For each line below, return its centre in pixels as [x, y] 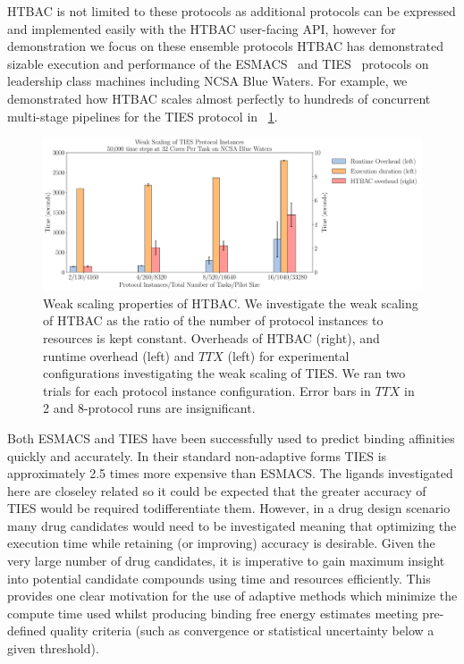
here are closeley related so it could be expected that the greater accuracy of [217, 490]
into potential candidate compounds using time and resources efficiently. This [219, 578]
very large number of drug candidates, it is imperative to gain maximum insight [226, 561]
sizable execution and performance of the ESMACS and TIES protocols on [218, 63]
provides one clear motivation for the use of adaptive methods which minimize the [232, 596]
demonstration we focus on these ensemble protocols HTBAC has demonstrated [226, 46]
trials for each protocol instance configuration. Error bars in [207, 390]
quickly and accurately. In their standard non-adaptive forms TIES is [197, 455]
